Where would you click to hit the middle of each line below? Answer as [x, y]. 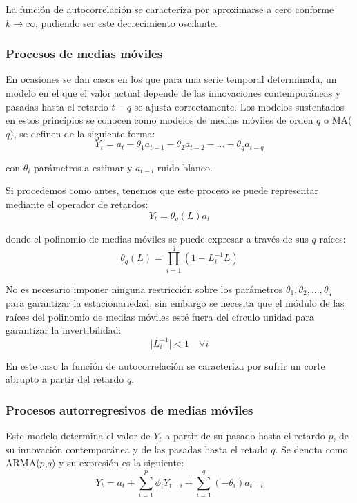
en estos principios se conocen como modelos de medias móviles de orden [160, 120]
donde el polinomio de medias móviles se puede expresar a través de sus [157, 239]
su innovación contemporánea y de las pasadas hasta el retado [137, 449]
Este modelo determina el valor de [78, 435]
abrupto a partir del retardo [65, 379]
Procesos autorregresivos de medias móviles [129, 409]
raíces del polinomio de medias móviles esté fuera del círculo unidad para [160, 316]
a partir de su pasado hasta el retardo [245, 435]
